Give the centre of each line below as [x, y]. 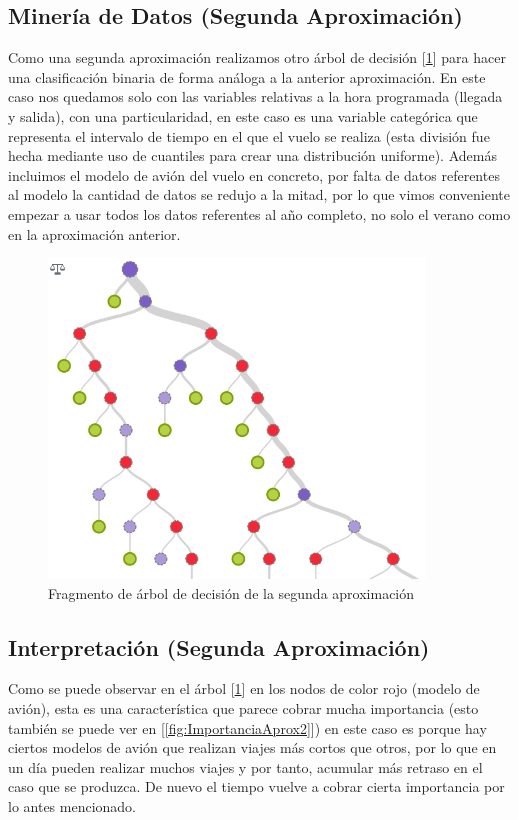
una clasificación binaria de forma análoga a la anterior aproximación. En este [247, 76]
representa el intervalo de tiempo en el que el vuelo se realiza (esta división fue [249, 135]
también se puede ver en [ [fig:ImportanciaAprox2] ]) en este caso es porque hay [247, 727]
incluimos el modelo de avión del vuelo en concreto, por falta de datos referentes [254, 174]
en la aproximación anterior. [94, 233]
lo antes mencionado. [72, 805]
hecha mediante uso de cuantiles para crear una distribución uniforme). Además [252, 155]
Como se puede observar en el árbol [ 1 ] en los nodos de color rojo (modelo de [244, 688]
